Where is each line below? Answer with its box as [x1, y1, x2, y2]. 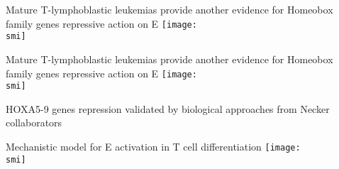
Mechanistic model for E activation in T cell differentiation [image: [6, 139, 301, 153]
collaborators [6, 115, 62, 130]
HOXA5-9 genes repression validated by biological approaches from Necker [6, 101, 330, 116]
